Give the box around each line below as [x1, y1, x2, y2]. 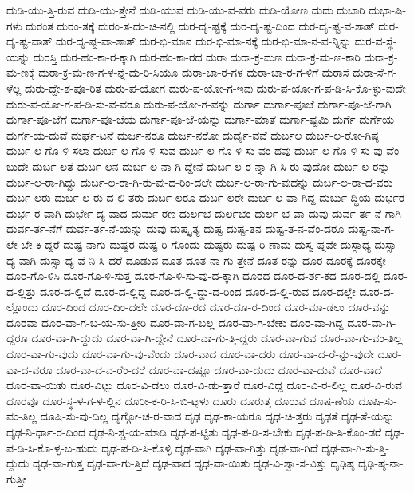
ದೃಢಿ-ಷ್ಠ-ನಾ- [357, 455, 404, 471]
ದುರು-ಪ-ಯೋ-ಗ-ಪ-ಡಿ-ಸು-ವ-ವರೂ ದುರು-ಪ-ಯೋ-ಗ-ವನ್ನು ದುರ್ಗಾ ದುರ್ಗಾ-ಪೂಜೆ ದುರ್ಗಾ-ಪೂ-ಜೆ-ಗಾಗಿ [6, 95, 392, 112]
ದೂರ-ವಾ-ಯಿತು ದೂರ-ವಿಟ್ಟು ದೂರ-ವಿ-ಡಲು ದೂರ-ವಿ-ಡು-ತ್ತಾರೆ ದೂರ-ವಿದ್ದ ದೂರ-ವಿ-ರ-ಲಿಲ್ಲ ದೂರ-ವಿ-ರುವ [6, 377, 403, 393]
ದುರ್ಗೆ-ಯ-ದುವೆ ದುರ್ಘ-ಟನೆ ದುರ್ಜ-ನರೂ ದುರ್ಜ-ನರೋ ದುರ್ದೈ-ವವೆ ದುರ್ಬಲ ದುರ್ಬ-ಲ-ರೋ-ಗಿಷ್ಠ [6, 126, 379, 143]
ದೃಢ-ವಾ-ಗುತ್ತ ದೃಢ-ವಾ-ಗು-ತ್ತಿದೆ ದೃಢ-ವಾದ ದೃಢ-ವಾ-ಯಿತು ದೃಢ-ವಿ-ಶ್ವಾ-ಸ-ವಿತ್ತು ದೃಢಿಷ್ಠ [32, 455, 355, 471]
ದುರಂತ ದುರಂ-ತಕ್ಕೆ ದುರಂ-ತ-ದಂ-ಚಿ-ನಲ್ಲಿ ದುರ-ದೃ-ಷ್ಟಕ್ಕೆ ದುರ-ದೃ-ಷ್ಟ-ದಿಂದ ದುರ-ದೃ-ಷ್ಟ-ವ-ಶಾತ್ [26, 17, 375, 34]
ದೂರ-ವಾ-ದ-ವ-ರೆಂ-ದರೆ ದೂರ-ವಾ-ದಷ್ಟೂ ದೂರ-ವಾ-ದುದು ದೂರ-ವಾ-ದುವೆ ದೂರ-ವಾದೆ [56, 361, 382, 377]
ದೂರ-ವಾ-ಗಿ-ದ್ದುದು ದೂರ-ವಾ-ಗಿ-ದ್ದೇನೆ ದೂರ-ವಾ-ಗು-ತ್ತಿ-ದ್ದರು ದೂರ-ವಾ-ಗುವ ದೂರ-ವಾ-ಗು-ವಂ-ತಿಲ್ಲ [31, 329, 403, 346]
